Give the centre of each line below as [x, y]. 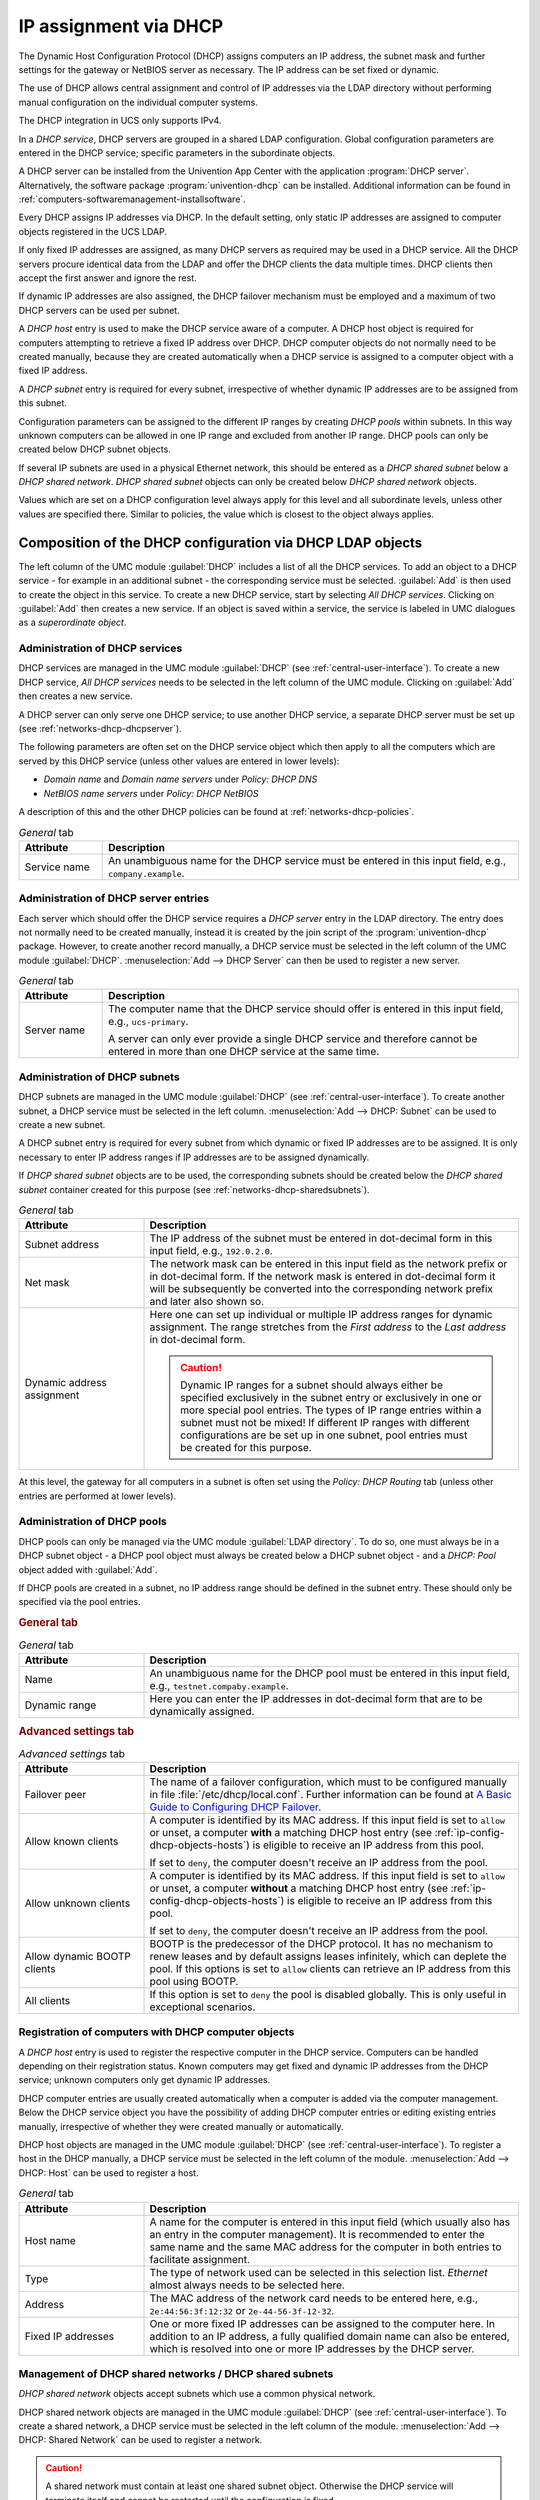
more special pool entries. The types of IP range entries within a [331, 1410]
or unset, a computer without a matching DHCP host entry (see [299, 1888]
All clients [47, 2000]
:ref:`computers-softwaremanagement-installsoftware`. [132, 199]
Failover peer [55, 1794]
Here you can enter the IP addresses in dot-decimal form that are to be [316, 1698]
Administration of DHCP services [100, 648]
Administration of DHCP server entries [114, 898]
